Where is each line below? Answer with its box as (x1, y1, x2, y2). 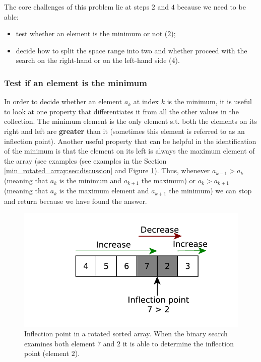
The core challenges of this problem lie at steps (4, 2, 150, 12)
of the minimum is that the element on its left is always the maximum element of (4, 146, 255, 156)
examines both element (24, 338, 95, 348)
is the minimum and (59, 175, 122, 185)
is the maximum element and (59, 185, 149, 196)
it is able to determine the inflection (122, 338, 234, 348)
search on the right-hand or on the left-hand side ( (16, 55, 172, 65)
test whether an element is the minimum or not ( (16, 28, 168, 39)
